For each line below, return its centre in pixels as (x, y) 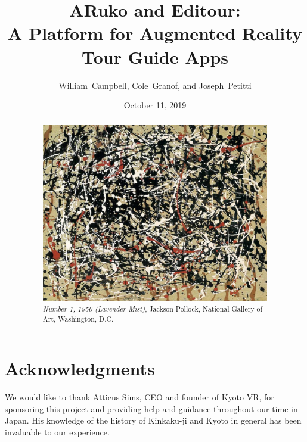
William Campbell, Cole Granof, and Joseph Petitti (155, 85)
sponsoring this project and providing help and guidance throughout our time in (151, 408)
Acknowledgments (80, 368)
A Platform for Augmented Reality (155, 33)
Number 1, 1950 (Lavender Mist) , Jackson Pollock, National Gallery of (153, 308)
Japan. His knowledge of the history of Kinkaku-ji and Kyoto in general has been (153, 420)
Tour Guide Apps (155, 56)
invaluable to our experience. (57, 432)
